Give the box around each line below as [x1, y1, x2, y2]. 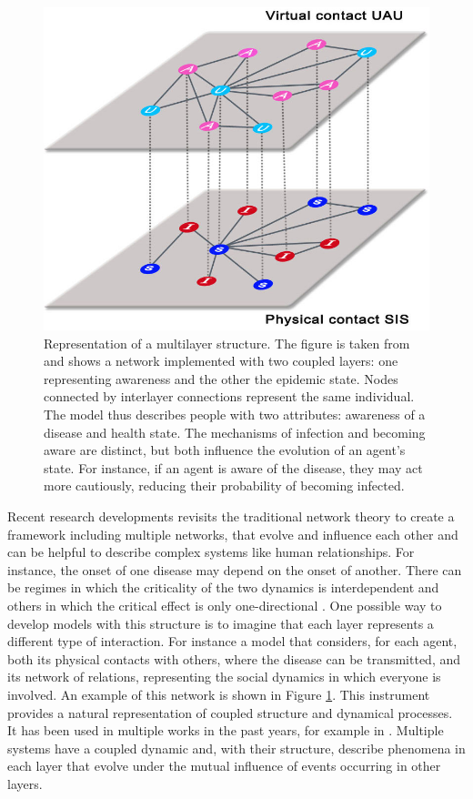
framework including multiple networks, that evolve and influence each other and [7, 524, 458, 543]
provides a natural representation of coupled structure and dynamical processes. [7, 703, 453, 722]
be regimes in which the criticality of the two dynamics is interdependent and [7, 578, 439, 597]
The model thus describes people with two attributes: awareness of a [44, 405, 426, 424]
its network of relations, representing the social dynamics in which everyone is [7, 667, 441, 686]
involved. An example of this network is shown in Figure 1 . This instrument [7, 684, 430, 703]
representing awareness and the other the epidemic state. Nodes [44, 369, 398, 388]
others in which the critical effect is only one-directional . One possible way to [7, 595, 442, 614]
